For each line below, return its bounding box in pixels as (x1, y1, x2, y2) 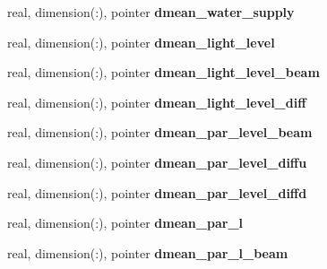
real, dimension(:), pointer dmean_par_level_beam (7, 123, 313, 142)
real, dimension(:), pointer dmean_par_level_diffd (7, 183, 307, 202)
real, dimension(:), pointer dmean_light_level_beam (7, 63, 320, 82)
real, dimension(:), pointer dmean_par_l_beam (7, 243, 288, 262)
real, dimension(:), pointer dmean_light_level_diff (7, 92, 306, 111)
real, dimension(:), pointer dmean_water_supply (7, 3, 295, 21)
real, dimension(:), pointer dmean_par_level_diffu (7, 152, 307, 171)
